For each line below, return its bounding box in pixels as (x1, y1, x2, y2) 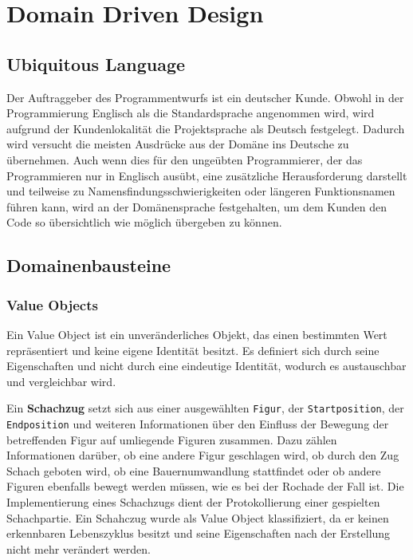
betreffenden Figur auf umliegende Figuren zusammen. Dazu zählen (6, 431, 337, 448)
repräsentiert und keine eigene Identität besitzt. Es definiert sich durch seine (6, 341, 380, 358)
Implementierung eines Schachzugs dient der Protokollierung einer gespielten (6, 493, 380, 510)
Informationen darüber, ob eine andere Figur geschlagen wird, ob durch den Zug (6, 447, 399, 463)
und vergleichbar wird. (6, 373, 116, 389)
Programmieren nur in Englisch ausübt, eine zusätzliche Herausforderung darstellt (6, 167, 407, 183)
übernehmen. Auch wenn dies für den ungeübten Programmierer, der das (6, 151, 363, 168)
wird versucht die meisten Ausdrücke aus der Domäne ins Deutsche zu (6, 136, 349, 152)
